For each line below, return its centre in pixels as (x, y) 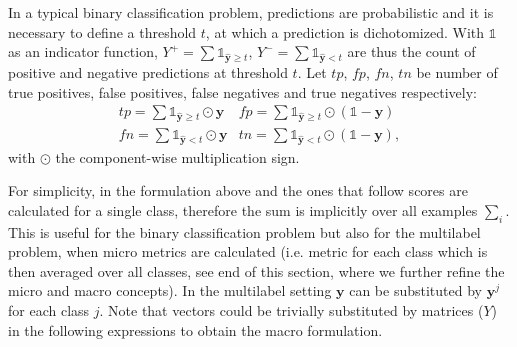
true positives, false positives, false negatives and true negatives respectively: (242, 91)
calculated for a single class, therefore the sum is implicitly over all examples (243, 209)
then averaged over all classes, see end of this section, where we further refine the (256, 270)
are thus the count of (411, 51)
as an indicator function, (83, 51)
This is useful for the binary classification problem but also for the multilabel (244, 231)
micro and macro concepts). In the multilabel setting (170, 290)
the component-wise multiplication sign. (177, 156)
